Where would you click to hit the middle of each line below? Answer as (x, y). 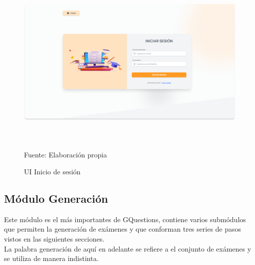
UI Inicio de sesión (52, 171)
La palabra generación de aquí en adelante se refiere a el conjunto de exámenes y (128, 248)
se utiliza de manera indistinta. (51, 258)
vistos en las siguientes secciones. (54, 238)
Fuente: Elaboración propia (66, 155)
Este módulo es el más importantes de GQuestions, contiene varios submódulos (125, 219)
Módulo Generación (56, 198)
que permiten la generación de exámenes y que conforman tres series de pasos (123, 229)
